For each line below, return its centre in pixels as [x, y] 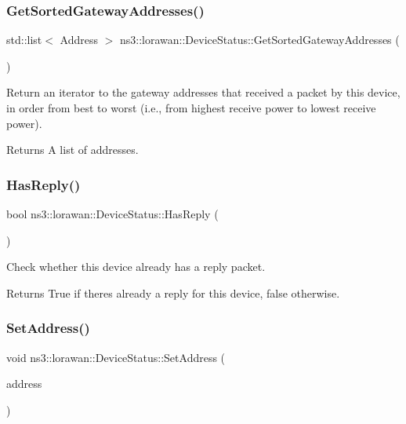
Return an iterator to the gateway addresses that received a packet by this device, [203, 92]
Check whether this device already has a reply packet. [136, 267]
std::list [24, 40]
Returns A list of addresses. [72, 150]
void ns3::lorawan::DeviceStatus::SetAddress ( [116, 357]
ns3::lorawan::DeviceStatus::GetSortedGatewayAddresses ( [260, 40]
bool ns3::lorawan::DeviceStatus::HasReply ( [112, 214]
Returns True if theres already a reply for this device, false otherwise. [173, 292]
